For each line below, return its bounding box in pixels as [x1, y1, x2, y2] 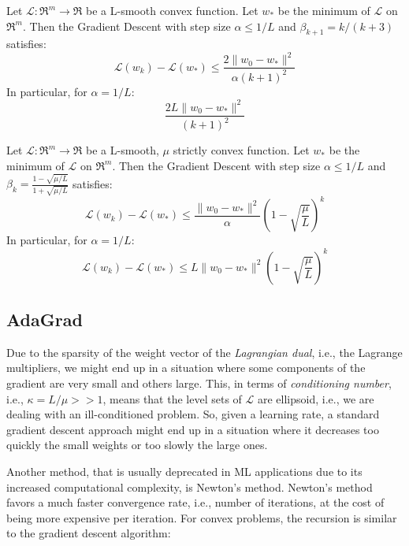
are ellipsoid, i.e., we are [257, 390, 374, 407]
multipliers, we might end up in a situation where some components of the [6, 359, 366, 376]
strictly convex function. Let [173, 142, 310, 158]
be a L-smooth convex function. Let [86, 2, 258, 18]
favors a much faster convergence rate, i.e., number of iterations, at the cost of [6, 494, 385, 511]
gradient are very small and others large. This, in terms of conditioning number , [6, 374, 392, 391]
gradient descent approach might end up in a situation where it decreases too [6, 421, 379, 437]
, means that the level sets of [102, 390, 242, 407]
